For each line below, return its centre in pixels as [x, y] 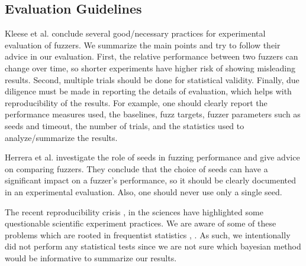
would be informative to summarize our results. [91, 257]
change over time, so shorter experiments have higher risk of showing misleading [150, 68]
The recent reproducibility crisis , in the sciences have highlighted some [134, 211]
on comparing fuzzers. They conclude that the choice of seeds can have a [136, 168]
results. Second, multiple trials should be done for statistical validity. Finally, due [152, 79]
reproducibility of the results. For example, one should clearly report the [136, 102]
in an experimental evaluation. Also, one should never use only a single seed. [144, 191]
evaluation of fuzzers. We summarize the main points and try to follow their [143, 45]
